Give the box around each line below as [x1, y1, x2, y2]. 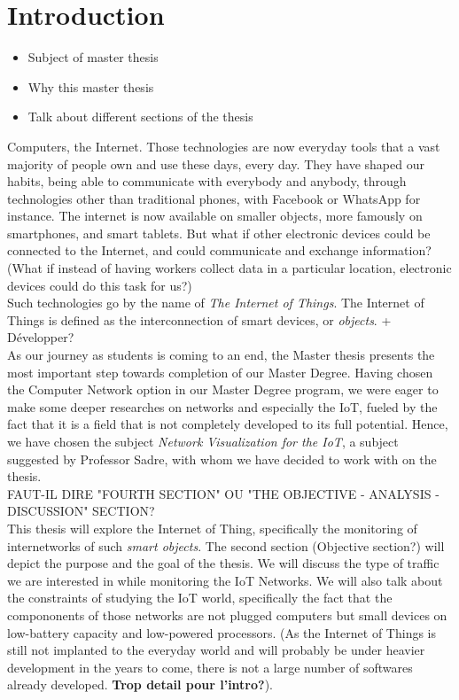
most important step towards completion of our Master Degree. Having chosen [7, 362, 433, 381]
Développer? [7, 328, 74, 346]
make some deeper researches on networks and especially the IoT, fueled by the [7, 397, 438, 416]
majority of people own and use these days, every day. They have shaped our [7, 154, 424, 173]
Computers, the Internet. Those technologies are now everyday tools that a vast [7, 136, 440, 155]
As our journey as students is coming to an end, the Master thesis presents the [7, 346, 435, 364]
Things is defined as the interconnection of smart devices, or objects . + [7, 310, 392, 329]
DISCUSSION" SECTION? [7, 502, 155, 520]
